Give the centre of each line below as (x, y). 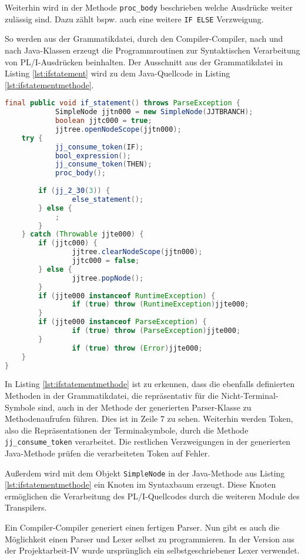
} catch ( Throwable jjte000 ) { (83, 234)
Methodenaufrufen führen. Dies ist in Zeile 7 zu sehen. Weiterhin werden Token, (149, 419)
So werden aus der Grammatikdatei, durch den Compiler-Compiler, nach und (144, 39)
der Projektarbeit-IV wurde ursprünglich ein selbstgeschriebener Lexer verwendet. (152, 550)
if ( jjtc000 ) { (68, 243)
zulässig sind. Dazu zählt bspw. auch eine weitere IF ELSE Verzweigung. (134, 19)
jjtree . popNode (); (108, 278)
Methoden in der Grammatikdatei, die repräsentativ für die (112, 395)
